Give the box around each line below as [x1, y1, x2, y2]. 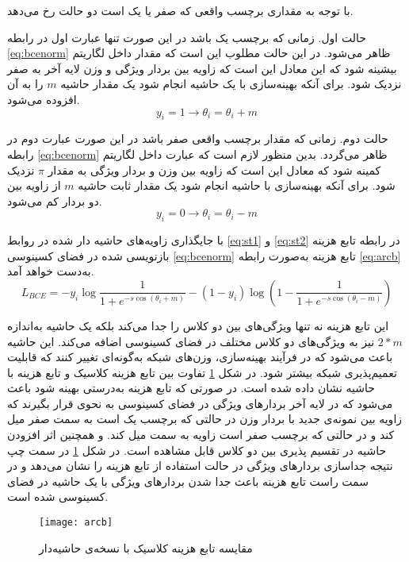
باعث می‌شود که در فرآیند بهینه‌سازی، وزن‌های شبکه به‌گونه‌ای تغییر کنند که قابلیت [7, 348, 393, 365]
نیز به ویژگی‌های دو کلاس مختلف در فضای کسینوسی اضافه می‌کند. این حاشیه [7, 333, 375, 349]
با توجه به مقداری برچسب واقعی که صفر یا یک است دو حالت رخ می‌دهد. [7, 2, 354, 18]
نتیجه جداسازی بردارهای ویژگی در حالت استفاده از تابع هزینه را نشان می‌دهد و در [7, 457, 393, 474]
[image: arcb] [39, 517, 113, 529]
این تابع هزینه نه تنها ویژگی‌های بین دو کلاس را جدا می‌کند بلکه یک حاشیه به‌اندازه [7, 317, 389, 333]
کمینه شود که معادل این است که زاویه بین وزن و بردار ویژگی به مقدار [48, 161, 381, 178]
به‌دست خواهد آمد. [7, 263, 94, 279]
